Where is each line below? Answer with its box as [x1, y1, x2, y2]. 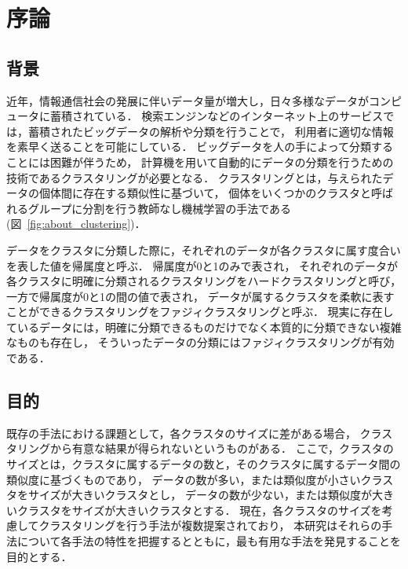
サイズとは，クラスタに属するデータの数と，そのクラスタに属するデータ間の [6, 456, 401, 472]
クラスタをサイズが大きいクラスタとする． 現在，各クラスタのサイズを [16, 501, 382, 518]
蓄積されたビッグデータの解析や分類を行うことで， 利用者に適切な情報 [27, 123, 394, 139]
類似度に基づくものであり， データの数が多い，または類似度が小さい [6, 471, 361, 487]
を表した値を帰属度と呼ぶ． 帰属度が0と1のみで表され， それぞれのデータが [6, 257, 399, 273]
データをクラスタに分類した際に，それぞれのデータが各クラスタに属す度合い [6, 241, 401, 258]
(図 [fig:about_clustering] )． [6, 215, 146, 232]
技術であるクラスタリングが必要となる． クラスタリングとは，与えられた [6, 169, 383, 185]
